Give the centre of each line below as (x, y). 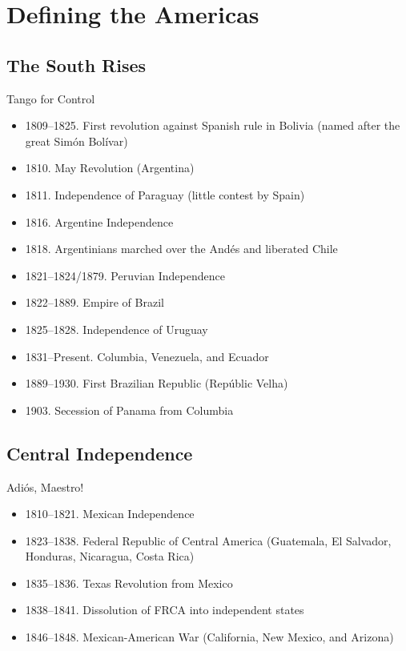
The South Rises (76, 64)
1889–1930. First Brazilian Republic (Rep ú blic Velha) (157, 383)
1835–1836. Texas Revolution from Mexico (129, 583)
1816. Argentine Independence (99, 221)
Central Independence (100, 453)
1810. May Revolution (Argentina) (110, 168)
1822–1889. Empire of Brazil (94, 302)
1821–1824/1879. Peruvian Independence (125, 275)
